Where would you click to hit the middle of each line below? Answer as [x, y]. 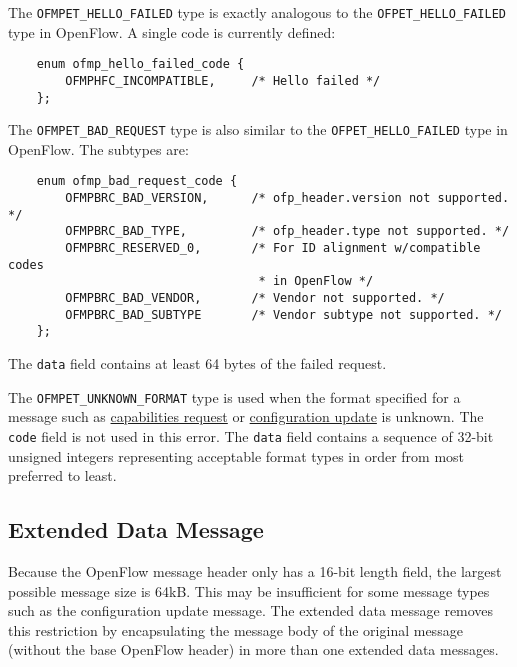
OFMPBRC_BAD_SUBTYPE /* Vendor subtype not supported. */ [283, 314]
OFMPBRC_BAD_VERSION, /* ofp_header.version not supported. [287, 198]
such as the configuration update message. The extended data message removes [251, 610]
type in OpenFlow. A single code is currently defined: [172, 31]
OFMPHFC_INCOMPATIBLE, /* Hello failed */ [223, 80]
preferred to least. [62, 475]
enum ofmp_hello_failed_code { [140, 64]
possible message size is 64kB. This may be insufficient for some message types [249, 590]
